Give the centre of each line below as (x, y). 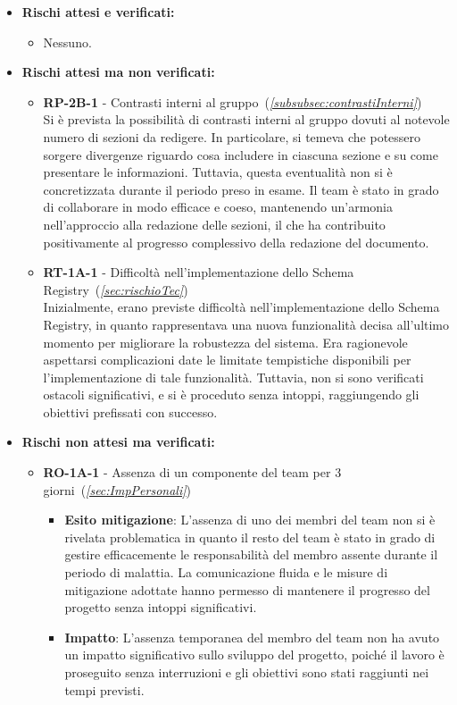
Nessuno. (67, 42)
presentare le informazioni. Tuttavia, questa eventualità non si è (218, 172)
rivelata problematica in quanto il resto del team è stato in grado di (250, 537)
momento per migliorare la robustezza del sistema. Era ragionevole (225, 342)
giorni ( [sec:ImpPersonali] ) (117, 489)
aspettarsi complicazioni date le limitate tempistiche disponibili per (227, 360)
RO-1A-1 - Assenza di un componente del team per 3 (192, 472)
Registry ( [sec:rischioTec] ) (116, 289)
